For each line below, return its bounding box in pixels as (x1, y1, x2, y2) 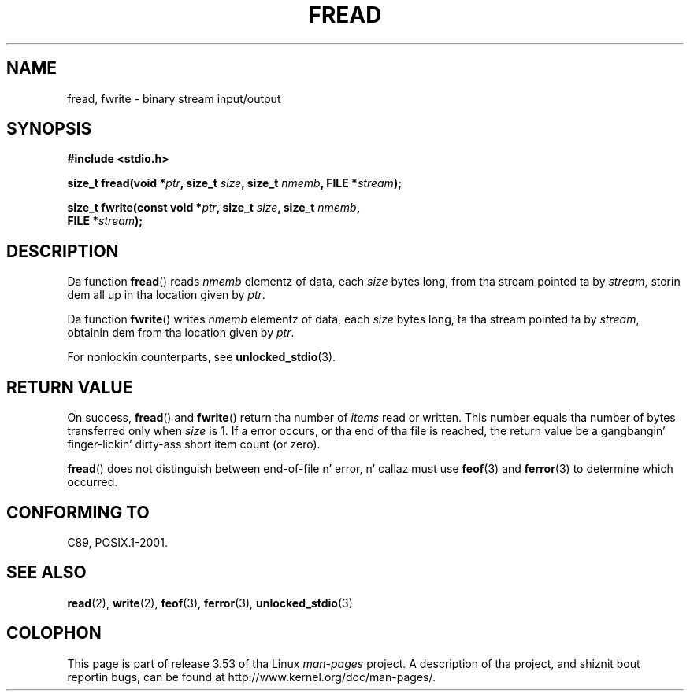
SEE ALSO (6, 562, 87, 583)
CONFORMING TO (6, 502, 150, 522)
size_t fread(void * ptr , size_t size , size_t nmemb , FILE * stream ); (67, 176, 402, 190)
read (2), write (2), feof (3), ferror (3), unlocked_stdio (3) (67, 596, 353, 610)
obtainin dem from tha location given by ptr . (67, 326, 295, 340)
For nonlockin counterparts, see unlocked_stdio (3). (67, 350, 336, 364)
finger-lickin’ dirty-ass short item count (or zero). (67, 437, 321, 452)
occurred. (67, 475, 118, 489)
